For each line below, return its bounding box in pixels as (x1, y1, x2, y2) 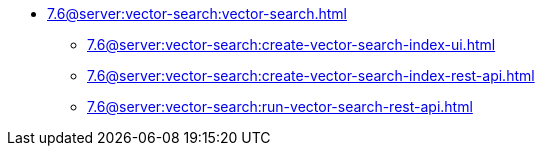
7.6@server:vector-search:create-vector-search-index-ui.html (87, 36, 496, 53)
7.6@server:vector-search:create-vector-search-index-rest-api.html (87, 67, 535, 84)
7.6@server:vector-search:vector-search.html (47, 5, 347, 22)
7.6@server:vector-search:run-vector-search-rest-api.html (87, 98, 473, 115)
